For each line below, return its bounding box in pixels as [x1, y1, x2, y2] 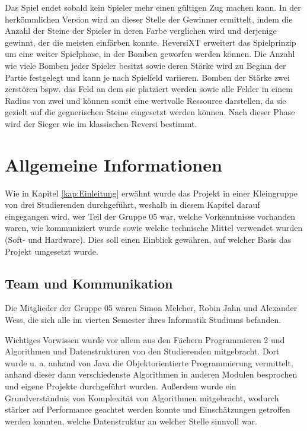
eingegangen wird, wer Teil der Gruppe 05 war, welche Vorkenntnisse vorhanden [5, 210, 296, 222]
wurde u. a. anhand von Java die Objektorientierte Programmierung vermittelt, [5, 356, 293, 369]
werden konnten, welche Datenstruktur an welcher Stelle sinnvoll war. [5, 414, 257, 427]
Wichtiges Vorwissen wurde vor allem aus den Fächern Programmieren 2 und [5, 333, 285, 346]
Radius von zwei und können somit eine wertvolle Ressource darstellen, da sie [5, 94, 286, 106]
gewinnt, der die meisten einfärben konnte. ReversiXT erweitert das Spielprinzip [5, 36, 296, 48]
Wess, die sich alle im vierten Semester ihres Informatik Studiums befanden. [5, 313, 282, 326]
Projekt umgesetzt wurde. [5, 245, 98, 257]
